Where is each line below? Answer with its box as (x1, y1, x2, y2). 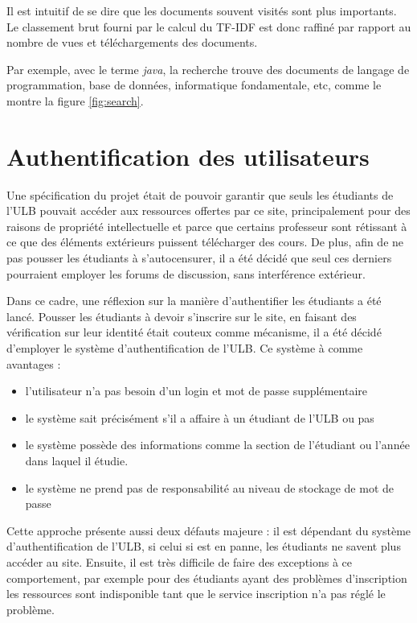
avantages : (6, 355, 61, 372)
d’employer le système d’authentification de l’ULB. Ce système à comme (6, 340, 363, 357)
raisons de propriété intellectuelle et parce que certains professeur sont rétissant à (6, 217, 407, 234)
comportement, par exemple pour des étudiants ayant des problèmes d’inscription (6, 569, 407, 586)
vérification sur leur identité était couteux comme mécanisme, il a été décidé (6, 324, 382, 340)
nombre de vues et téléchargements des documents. (6, 34, 258, 51)
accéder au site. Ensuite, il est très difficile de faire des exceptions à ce (6, 553, 353, 570)
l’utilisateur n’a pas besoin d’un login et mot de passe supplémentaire (25, 382, 368, 399)
